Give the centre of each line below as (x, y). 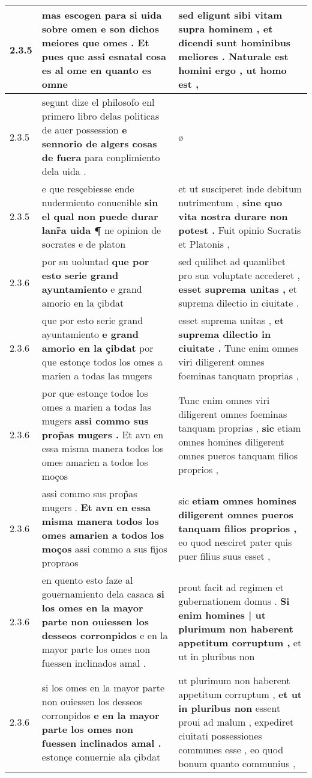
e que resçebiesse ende (88, 188)
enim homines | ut (222, 614)
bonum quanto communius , (237, 763)
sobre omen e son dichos (100, 29)
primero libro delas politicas (100, 116)
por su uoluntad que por (95, 261)
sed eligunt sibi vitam (230, 15)
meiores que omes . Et (95, 42)
